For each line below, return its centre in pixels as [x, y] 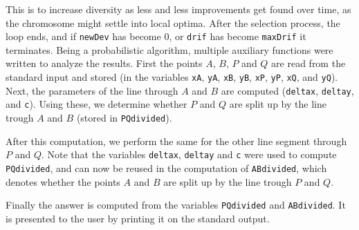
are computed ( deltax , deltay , [287, 90]
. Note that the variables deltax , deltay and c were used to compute [189, 154]
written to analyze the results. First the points [104, 63]
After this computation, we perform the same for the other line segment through [176, 141]
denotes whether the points [63, 181]
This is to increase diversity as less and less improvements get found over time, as [178, 9]
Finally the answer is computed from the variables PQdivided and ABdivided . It [176, 205]
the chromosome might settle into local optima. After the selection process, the [173, 22]
